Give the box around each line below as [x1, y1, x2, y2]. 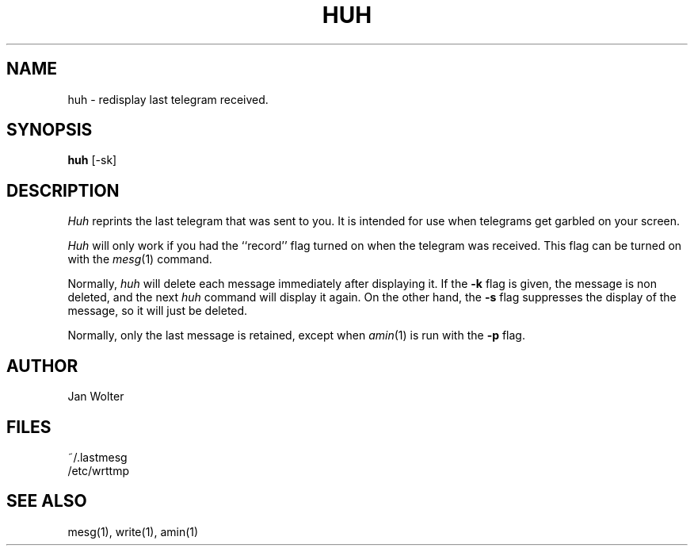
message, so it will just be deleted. [67, 304, 248, 318]
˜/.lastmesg [67, 450, 128, 464]
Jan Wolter [67, 389, 124, 404]
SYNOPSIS [6, 120, 93, 140]
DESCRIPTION [6, 180, 120, 201]
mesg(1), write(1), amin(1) [67, 524, 199, 539]
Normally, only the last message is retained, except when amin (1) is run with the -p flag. [67, 328, 525, 343]
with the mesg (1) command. [67, 252, 212, 266]
